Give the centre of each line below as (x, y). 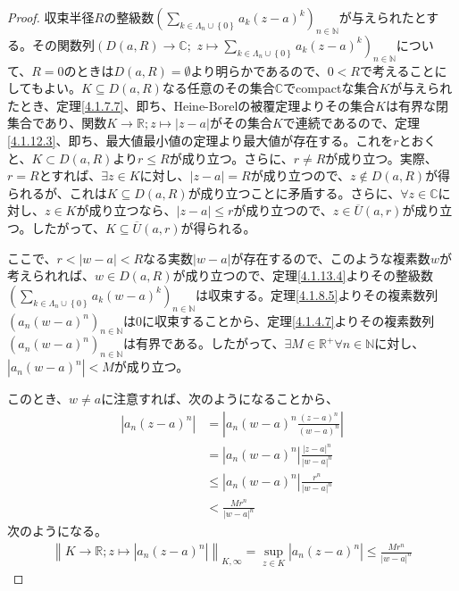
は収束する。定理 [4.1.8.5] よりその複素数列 (317, 294)
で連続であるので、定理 (351, 123)
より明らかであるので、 (259, 70)
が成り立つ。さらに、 (231, 158)
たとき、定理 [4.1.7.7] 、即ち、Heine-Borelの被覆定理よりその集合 (191, 105)
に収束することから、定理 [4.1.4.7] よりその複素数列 (288, 320)
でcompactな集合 (331, 88)
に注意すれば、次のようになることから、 (220, 399)
